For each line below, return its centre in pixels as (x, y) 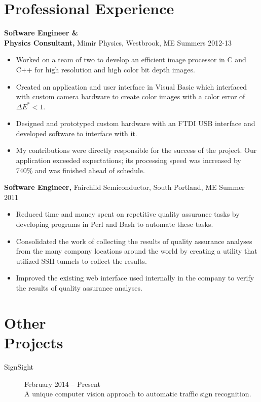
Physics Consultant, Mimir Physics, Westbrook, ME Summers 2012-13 (118, 42)
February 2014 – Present (62, 384)
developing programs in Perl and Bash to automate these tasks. (115, 224)
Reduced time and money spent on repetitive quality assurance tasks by (128, 214)
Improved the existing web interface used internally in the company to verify (135, 278)
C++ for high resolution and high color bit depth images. (105, 69)
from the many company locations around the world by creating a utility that (137, 251)
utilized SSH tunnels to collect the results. (81, 260)
